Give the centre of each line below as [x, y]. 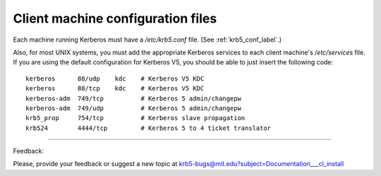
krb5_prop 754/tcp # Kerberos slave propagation [135, 118]
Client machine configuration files [115, 18]
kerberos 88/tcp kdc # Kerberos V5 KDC [115, 89]
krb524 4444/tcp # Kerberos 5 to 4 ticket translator [149, 128]
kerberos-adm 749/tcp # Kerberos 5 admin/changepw [133, 98]
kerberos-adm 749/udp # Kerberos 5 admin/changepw [133, 108]
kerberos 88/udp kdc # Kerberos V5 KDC [115, 78]
